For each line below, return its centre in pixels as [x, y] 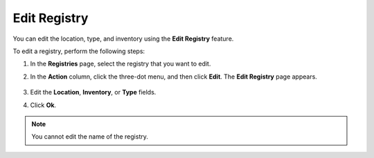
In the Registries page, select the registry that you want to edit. [121, 64]
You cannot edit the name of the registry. [90, 137]
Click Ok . [43, 105]
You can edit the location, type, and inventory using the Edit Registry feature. [123, 39]
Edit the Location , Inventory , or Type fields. [93, 92]
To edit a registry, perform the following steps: [79, 51]
